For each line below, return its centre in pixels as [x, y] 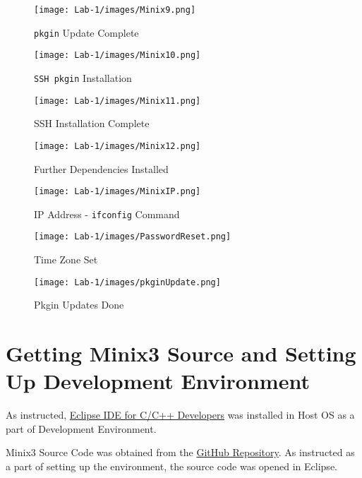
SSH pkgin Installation [83, 77]
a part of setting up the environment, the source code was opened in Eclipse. [171, 466]
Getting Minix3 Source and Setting [181, 353]
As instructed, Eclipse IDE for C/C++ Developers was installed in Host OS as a [180, 415]
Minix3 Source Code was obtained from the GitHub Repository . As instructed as [180, 452]
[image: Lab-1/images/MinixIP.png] [117, 192]
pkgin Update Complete [86, 32]
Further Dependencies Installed [101, 168]
